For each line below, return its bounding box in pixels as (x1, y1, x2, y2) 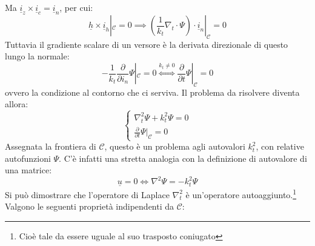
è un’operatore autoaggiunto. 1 (185, 186, 297, 201)
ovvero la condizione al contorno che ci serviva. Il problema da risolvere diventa (5, 85, 300, 98)
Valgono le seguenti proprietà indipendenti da (5, 200, 174, 213)
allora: (5, 98, 28, 110)
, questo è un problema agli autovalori (104, 140, 245, 153)
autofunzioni (5, 151, 51, 164)
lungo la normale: (5, 50, 70, 62)
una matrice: (5, 164, 52, 176)
